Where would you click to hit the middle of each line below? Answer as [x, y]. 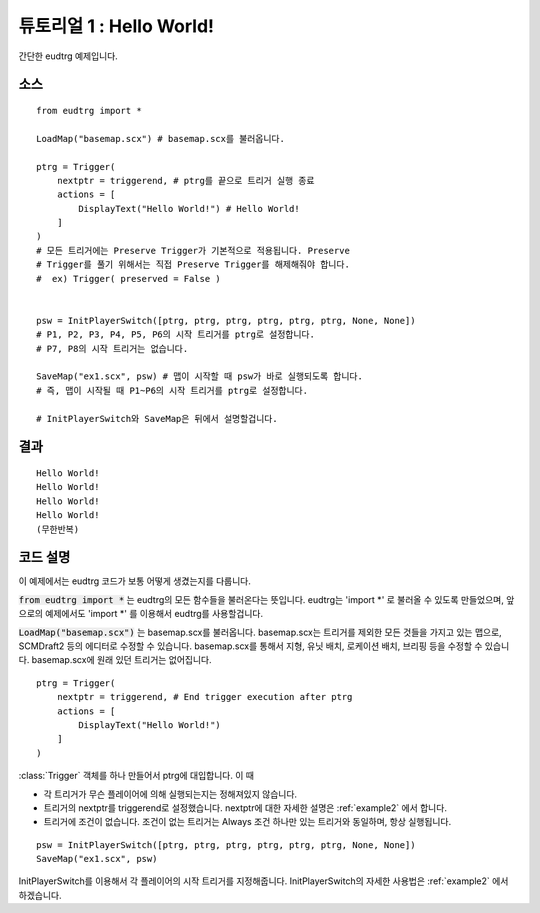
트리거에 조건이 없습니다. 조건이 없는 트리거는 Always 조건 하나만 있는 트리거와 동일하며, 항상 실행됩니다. [247, 822]
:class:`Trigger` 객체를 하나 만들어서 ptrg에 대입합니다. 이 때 [136, 776]
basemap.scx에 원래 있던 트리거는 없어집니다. [121, 660]
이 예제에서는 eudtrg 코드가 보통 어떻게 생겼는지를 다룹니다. [135, 581]
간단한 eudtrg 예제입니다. [68, 56]
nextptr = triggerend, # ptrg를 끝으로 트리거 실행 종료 [185, 180]
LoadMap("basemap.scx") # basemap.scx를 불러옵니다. [160, 138]
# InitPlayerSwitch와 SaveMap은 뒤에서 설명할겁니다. [157, 418]
